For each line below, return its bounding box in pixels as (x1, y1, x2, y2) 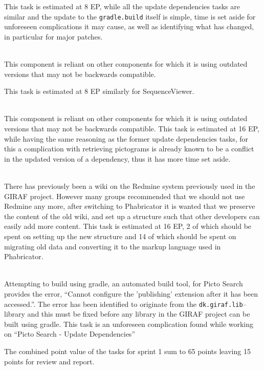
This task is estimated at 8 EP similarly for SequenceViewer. (4, 86, 194, 96)
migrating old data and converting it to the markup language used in (4, 241, 221, 251)
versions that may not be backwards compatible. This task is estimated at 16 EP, (4, 123, 259, 133)
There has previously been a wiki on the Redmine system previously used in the (4, 180, 255, 191)
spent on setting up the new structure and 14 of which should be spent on (4, 230, 236, 241)
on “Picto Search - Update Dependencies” (4, 328, 135, 339)
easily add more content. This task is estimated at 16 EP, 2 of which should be (4, 221, 252, 231)
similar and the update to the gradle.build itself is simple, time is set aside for (4, 11, 256, 22)
